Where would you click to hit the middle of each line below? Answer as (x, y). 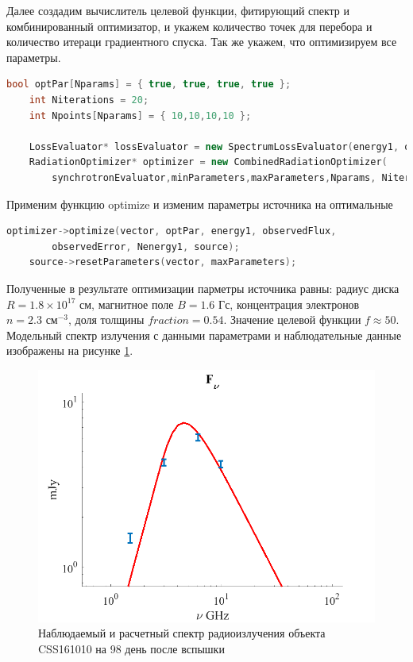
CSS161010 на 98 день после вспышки (131, 649)
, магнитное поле (133, 304)
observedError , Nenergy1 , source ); (146, 246)
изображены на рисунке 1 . (70, 350)
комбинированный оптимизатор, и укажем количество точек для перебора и (189, 26)
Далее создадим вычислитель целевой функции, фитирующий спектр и (178, 10)
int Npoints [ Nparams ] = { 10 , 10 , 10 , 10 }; (140, 115)
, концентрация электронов (295, 304)
